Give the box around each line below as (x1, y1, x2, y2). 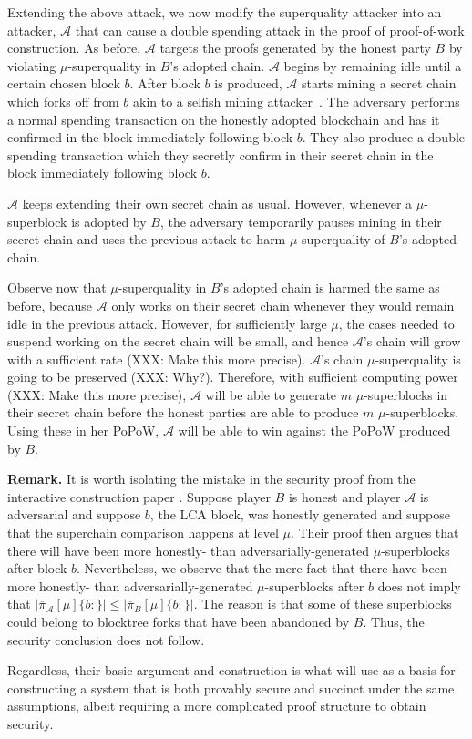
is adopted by (71, 211, 147, 231)
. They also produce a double (302, 128, 466, 147)
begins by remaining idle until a (283, 56, 462, 75)
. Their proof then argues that (290, 523, 459, 542)
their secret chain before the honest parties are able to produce (7, 403, 359, 422)
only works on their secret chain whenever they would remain (111, 295, 455, 314)
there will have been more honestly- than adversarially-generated (7, 540, 370, 559)
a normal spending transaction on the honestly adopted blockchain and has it (7, 109, 440, 128)
